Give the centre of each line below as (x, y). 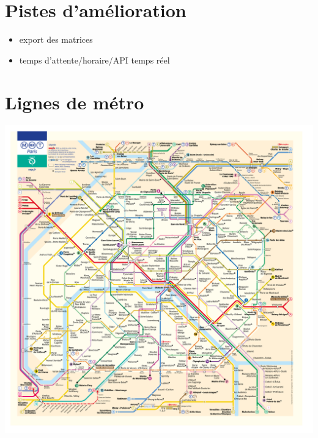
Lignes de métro (75, 102)
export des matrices (56, 39)
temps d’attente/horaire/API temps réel (94, 60)
